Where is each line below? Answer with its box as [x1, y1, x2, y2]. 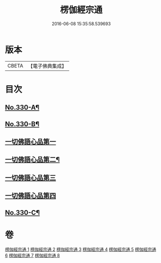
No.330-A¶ [5, 103, 40, 112]
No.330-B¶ [5, 120, 40, 128]
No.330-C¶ [5, 208, 40, 216]
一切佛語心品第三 [5, 173, 56, 182]
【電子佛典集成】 [28, 63, 67, 69]
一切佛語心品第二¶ [5, 156, 60, 164]
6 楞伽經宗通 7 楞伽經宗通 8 [5, 252, 60, 258]
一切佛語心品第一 [5, 138, 56, 146]
